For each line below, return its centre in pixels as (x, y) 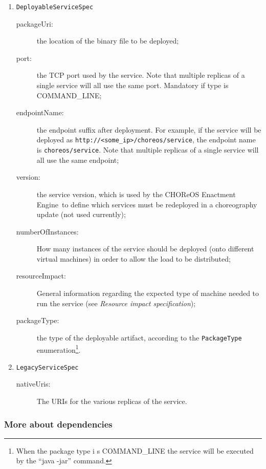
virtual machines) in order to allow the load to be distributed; (134, 258)
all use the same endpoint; (78, 159)
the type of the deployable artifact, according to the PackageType (139, 337)
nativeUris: (33, 384)
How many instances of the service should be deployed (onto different (145, 249)
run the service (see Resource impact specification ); (116, 303)
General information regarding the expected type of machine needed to (148, 293)
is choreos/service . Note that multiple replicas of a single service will (148, 150)
